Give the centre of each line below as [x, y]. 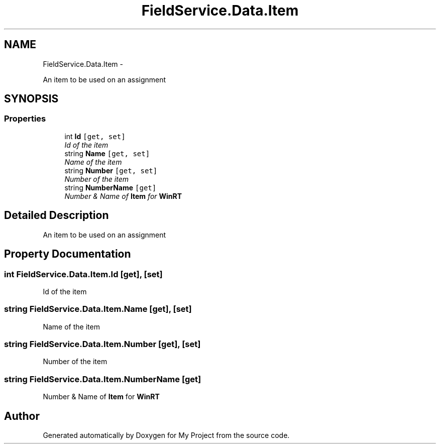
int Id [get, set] [95, 136]
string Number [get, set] [111, 170]
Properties [25, 119]
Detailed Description [57, 215]
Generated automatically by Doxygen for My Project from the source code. [166, 435]
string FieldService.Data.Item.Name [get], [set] [98, 309]
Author [22, 416]
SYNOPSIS [31, 99]
